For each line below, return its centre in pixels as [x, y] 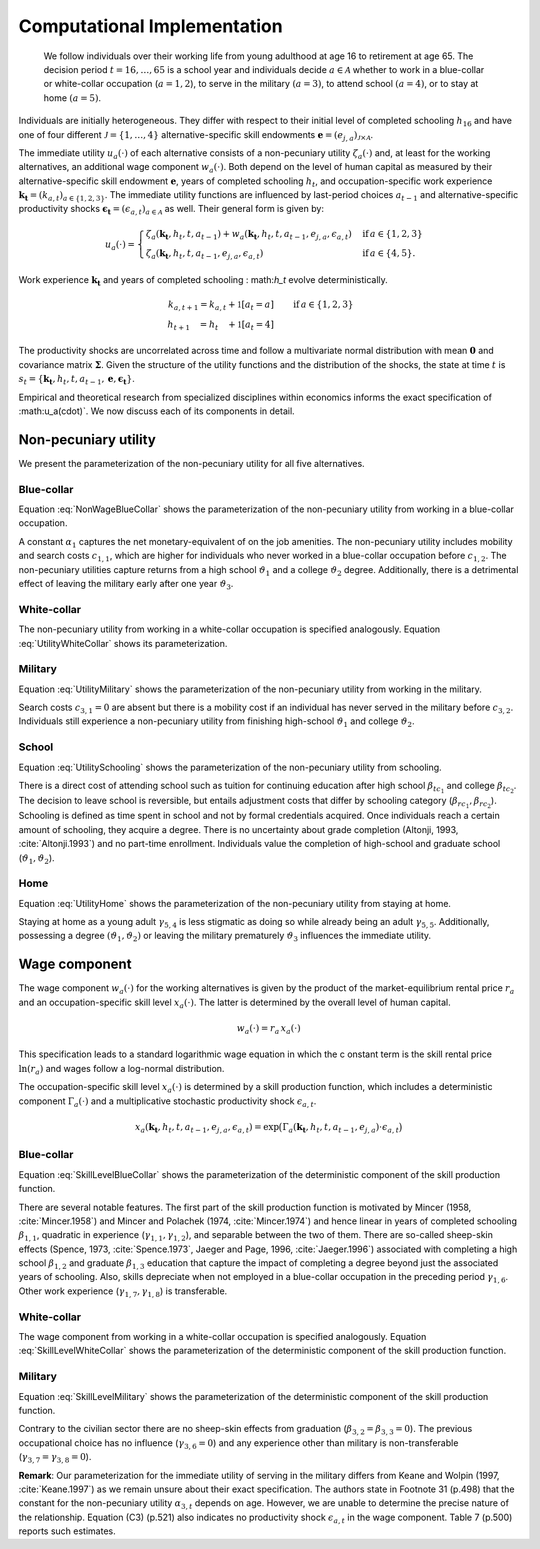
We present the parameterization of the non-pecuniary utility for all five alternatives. [191, 463]
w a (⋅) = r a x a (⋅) [268, 1029]
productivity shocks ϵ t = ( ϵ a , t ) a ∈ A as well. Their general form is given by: [171, 210]
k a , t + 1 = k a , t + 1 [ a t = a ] [221, 305]
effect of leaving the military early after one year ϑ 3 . [126, 584]
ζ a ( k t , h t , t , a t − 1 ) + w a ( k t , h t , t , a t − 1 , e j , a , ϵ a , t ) [248, 235]
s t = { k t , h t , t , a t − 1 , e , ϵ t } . [76, 380]
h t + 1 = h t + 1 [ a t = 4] [221, 325]
